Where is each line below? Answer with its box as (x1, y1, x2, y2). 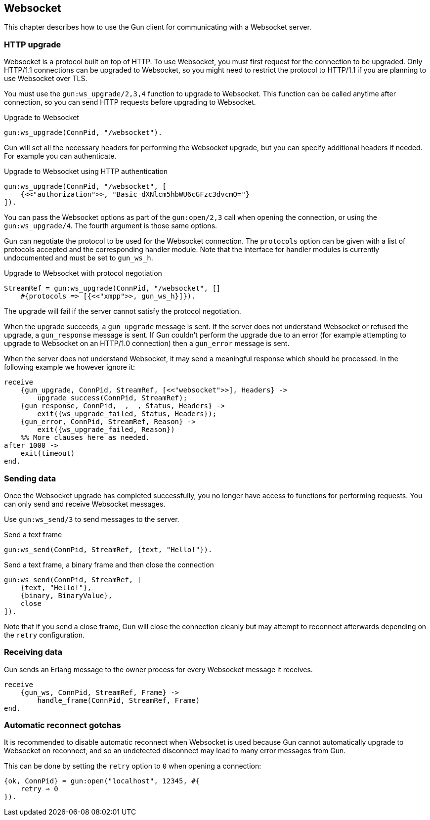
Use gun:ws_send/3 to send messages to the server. (4, 515, 179, 523)
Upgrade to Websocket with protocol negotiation (4, 269, 162, 278)
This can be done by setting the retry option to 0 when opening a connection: (4, 762, 261, 771)
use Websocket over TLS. (4, 74, 87, 83)
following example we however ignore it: (4, 363, 135, 372)
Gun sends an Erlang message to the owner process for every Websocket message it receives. (4, 665, 313, 674)
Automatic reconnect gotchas (4, 720, 121, 731)
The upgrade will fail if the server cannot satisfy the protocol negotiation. (4, 307, 241, 316)
